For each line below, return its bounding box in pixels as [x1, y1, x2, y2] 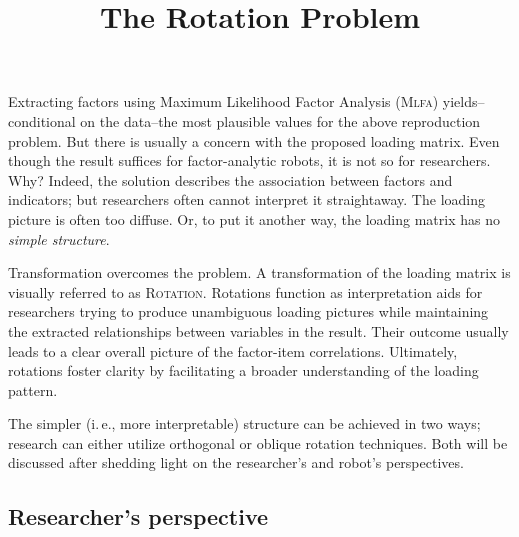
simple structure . [8, 228, 110, 249]
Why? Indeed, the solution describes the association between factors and [8, 169, 453, 190]
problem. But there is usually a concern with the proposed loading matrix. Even [8, 130, 500, 151]
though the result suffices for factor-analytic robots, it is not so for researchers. [8, 150, 491, 171]
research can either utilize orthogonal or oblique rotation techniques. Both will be [8, 432, 508, 453]
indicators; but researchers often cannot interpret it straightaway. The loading [8, 189, 485, 210]
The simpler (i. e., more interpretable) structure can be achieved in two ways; [8, 413, 481, 434]
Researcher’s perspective [8, 501, 269, 532]
